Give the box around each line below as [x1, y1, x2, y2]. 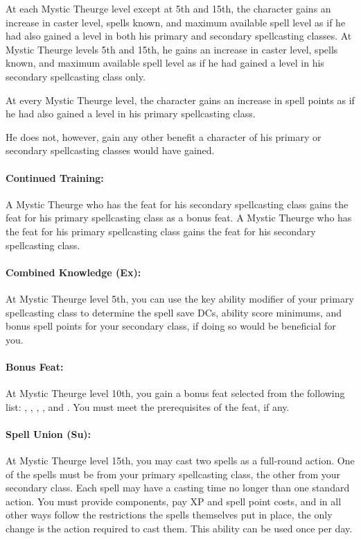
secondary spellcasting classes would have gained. [6, 143, 215, 158]
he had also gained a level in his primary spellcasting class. [6, 106, 256, 121]
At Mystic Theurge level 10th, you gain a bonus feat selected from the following [6, 386, 345, 400]
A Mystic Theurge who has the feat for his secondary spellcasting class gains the [6, 196, 349, 211]
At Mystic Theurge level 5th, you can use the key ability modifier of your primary [6, 291, 354, 305]
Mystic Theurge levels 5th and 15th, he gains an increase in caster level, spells [6, 42, 338, 56]
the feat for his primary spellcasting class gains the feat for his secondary [6, 223, 316, 238]
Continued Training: [6, 170, 104, 185]
